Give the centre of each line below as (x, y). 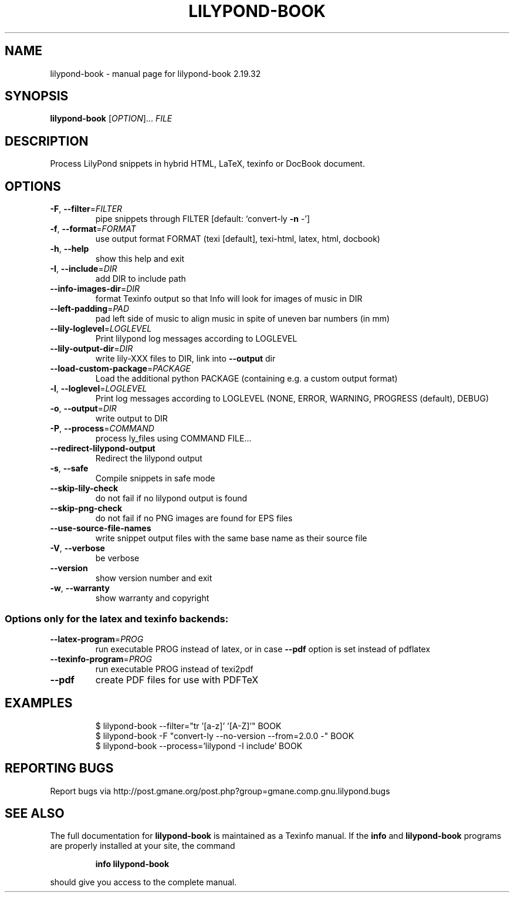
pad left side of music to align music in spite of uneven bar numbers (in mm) (243, 319)
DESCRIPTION (47, 141)
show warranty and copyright (152, 598)
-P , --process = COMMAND (102, 429)
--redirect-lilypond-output (103, 448)
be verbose (117, 558)
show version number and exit (154, 578)
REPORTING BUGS (59, 768)
